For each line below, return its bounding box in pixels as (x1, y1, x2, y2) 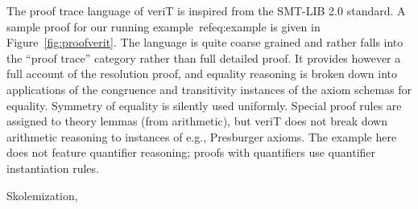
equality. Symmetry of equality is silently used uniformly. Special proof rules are (6, 96, 402, 113)
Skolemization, (6, 186, 78, 203)
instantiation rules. (6, 159, 99, 176)
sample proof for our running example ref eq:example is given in (6, 18, 321, 35)
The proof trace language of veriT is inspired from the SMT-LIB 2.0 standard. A (6, 2, 406, 18)
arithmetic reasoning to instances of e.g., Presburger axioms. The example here (6, 128, 397, 145)
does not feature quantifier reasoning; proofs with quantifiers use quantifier (6, 144, 376, 161)
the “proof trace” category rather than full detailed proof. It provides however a (6, 49, 401, 66)
